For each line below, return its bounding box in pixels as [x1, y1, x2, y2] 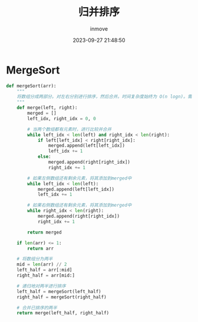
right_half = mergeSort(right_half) [16, 294, 107, 300]
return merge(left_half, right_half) [16, 310, 110, 316]
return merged [27, 229, 62, 235]
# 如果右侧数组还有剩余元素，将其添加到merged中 [27, 203, 132, 208]
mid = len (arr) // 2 [16, 261, 67, 268]
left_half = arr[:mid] [16, 267, 72, 273]
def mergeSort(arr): [6, 83, 57, 89]
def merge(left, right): [16, 105, 78, 111]
